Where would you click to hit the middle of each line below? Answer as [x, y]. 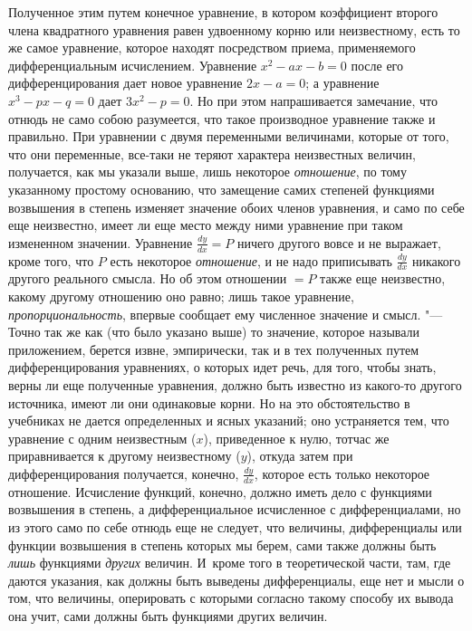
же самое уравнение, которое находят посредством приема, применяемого [212, 48]
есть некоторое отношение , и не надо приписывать [251, 260]
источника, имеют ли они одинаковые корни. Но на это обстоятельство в [209, 402]
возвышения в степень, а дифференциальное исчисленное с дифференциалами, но [235, 509]
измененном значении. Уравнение [101, 242]
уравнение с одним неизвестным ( [102, 438]
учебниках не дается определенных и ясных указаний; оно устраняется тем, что [229, 421]
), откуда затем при [300, 456]
